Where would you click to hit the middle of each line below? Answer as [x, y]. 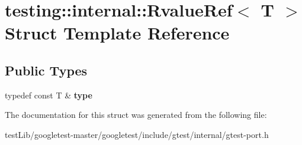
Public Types [46, 70]
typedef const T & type [49, 95]
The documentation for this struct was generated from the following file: [136, 115]
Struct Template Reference [117, 33]
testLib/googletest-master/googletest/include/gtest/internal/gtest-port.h [137, 134]
